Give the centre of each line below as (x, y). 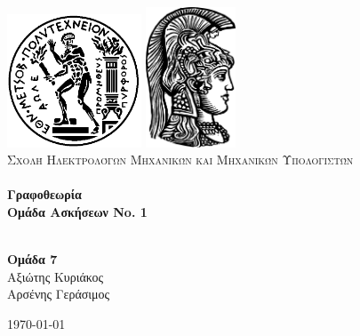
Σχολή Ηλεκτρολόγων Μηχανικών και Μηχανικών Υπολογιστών (180, 160)
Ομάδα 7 (32, 259)
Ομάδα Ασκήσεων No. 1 (77, 211)
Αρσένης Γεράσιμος (59, 294)
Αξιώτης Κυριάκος (56, 276)
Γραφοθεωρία (44, 194)
